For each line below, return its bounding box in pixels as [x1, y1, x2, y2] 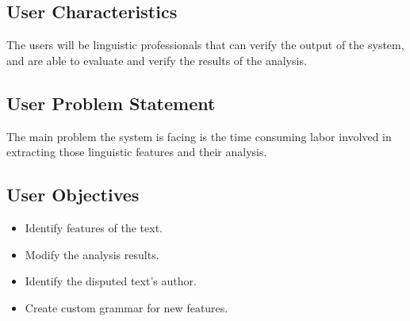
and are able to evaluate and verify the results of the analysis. [6, 52, 307, 68]
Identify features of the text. [25, 219, 163, 235]
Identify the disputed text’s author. [25, 273, 197, 289]
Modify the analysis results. [25, 246, 159, 262]
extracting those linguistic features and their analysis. [6, 143, 267, 160]
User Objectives [6, 182, 140, 207]
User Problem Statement [6, 90, 216, 115]
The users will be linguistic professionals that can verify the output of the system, [6, 36, 404, 53]
